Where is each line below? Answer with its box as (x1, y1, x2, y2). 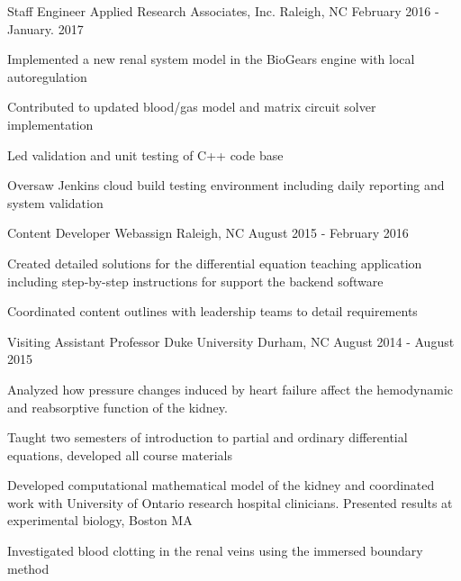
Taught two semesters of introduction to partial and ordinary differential (7, 428, 408, 447)
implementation (7, 114, 94, 133)
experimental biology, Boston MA (7, 511, 193, 530)
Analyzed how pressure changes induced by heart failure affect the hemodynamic (7, 379, 454, 398)
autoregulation (7, 67, 87, 86)
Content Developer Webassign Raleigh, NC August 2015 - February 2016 (7, 223, 409, 242)
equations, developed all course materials (7, 445, 232, 464)
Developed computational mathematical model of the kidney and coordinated (7, 476, 435, 495)
